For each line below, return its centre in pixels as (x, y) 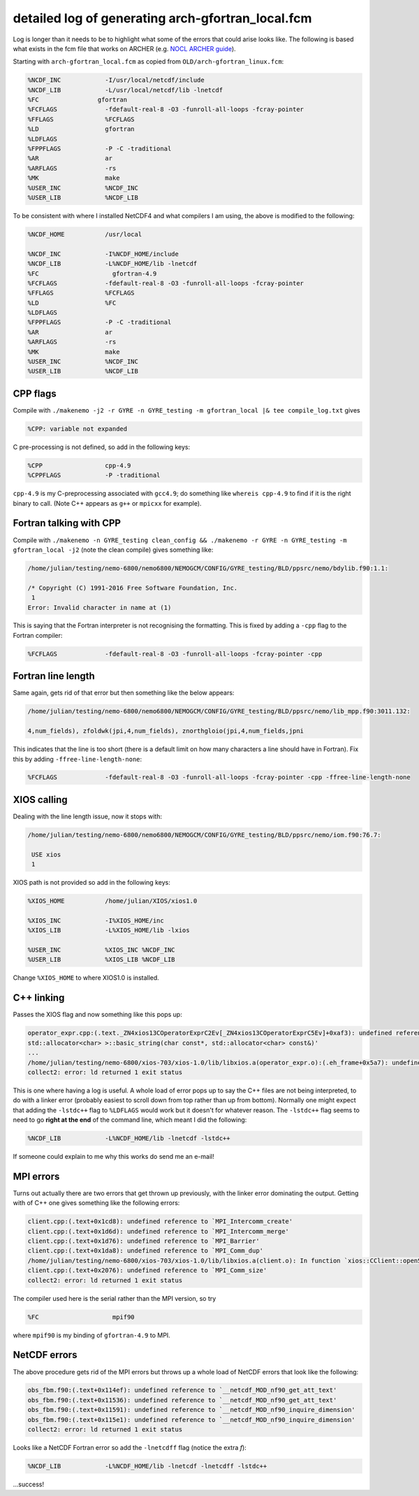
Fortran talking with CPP (67, 523)
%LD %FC (72, 303)
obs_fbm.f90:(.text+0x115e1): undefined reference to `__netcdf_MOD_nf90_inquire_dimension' (191, 1419)
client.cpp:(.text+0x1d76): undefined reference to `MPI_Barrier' (144, 1241)
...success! (29, 1484)
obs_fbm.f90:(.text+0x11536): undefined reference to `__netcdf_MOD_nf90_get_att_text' (182, 1400)
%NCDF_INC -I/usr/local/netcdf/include (116, 80)
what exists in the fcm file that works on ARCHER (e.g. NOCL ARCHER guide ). (125, 48)
